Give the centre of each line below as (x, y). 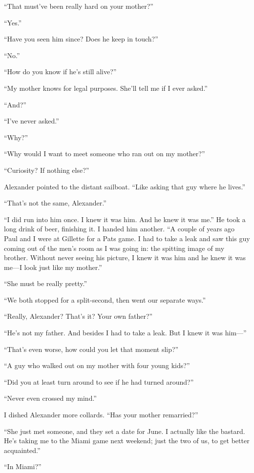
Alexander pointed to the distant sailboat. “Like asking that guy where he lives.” (125, 186)
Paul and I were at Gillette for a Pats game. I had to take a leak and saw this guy (127, 238)
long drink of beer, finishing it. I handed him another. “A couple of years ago (119, 229)
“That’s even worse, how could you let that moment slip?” (91, 349)
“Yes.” (13, 22)
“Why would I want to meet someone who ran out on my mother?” (105, 154)
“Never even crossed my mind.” (50, 398)
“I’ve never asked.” (32, 121)
